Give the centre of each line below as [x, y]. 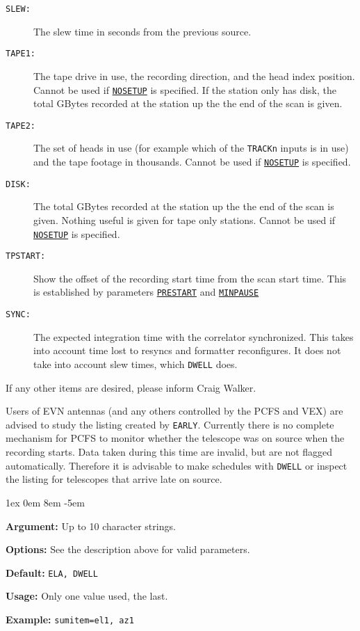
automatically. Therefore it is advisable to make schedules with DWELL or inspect [177, 465]
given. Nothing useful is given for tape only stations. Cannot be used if [185, 219]
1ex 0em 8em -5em [45, 502]
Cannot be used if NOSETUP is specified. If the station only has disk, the [185, 89]
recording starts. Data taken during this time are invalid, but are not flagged [169, 452]
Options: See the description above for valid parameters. [128, 549]
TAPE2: [21, 126]
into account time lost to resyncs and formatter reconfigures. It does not [187, 350]
